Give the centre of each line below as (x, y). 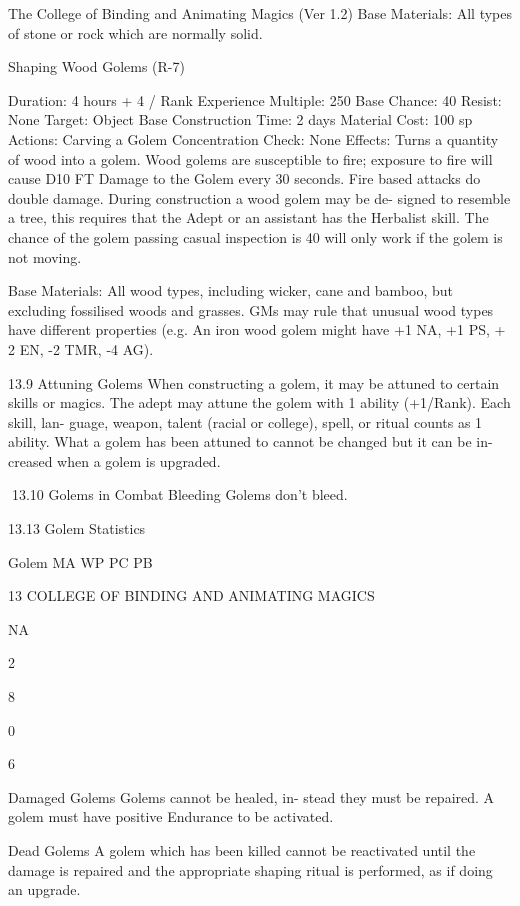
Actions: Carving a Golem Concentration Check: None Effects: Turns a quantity (253, 138)
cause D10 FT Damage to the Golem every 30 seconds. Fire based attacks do (244, 178)
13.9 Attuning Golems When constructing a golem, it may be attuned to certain (254, 382)
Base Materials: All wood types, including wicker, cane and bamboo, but (231, 290)
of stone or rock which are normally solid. (135, 32)
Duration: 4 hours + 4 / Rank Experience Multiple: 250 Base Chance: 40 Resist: (255, 99)
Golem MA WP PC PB (80, 561)
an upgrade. (44, 889)
